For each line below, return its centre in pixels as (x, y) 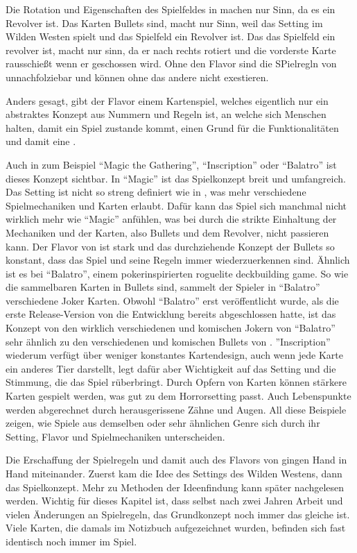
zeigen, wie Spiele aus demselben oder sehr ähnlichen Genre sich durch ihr (163, 423)
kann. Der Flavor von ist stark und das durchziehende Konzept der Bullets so (170, 246)
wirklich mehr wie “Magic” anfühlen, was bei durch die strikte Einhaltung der (171, 219)
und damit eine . (41, 141)
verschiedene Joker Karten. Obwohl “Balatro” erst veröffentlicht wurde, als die (172, 300)
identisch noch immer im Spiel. (71, 541)
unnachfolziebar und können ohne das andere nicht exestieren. (137, 77)
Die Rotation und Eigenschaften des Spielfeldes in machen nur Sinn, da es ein (171, 9)
